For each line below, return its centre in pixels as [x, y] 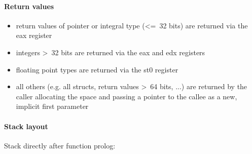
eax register [34, 35]
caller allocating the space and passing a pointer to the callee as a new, [127, 96]
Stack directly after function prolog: [60, 145]
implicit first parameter [52, 106]
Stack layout [26, 126]
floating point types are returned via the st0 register [97, 69]
